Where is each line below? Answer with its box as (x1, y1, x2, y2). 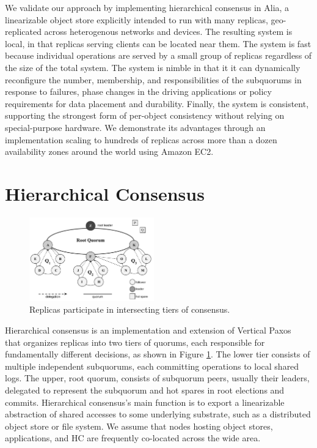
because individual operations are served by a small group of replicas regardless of (5, 49, 312, 62)
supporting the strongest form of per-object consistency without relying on (5, 109, 285, 122)
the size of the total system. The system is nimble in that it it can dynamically (5, 61, 301, 73)
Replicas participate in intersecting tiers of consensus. (29, 303, 230, 316)
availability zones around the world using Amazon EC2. (5, 145, 214, 158)
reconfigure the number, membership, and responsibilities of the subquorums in (5, 73, 302, 86)
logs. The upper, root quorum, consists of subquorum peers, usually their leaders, (5, 371, 310, 384)
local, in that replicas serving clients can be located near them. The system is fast (5, 37, 312, 50)
